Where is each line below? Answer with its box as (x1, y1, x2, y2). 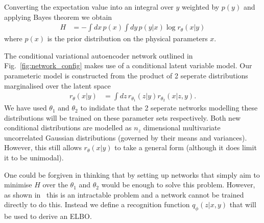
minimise (4, 179, 32, 190)
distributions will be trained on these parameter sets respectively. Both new (4, 112, 241, 123)
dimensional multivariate (143, 122, 221, 133)
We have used (4, 102, 47, 113)
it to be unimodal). (4, 152, 64, 163)
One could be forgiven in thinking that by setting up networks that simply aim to (4, 169, 260, 180)
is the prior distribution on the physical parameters (47, 33, 208, 44)
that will (229, 199, 256, 210)
